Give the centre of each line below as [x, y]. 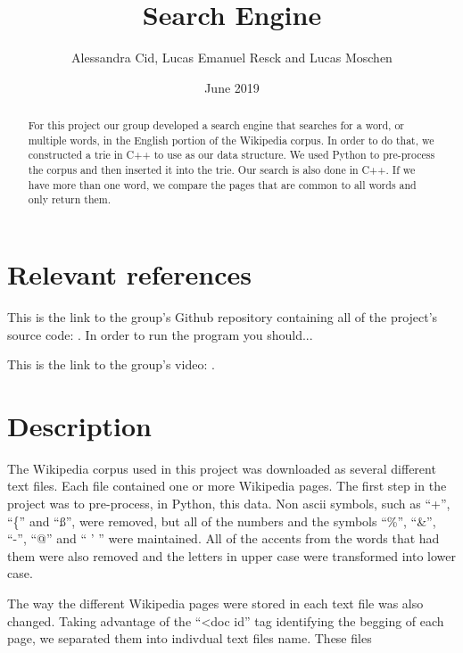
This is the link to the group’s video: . [111, 364]
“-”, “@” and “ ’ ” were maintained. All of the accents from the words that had [223, 538]
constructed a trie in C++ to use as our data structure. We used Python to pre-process [231, 155]
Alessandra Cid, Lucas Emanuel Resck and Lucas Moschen [232, 58]
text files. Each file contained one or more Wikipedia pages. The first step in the [227, 486]
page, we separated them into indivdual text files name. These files [190, 638]
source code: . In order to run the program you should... [160, 334]
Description [80, 425]
